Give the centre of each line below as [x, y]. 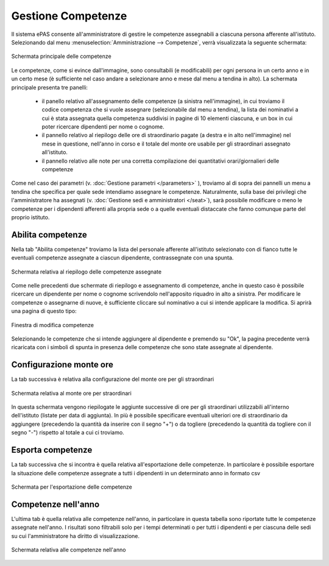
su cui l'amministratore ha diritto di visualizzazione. [76, 536]
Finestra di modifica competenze [53, 325]
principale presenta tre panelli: [50, 87]
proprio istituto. [30, 217]
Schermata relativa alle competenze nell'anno [69, 550]
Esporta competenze [52, 450]
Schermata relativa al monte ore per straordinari [72, 393]
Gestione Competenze [69, 16]
